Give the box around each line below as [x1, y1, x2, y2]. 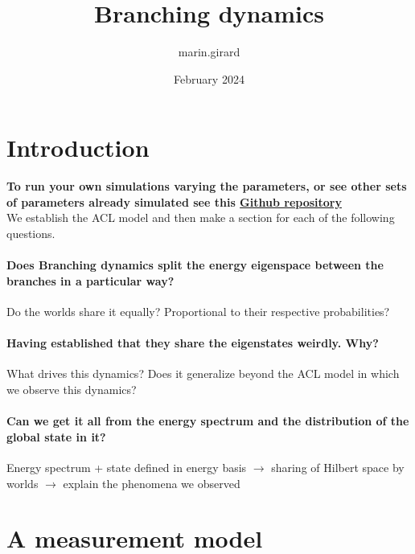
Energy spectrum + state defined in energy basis [6, 458, 247, 475]
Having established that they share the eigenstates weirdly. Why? [6, 334, 379, 351]
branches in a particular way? [6, 272, 175, 289]
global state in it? [6, 428, 106, 445]
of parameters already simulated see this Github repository [6, 193, 342, 210]
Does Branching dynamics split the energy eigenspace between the [6, 256, 384, 273]
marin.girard [178, 43, 240, 60]
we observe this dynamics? [6, 381, 137, 397]
